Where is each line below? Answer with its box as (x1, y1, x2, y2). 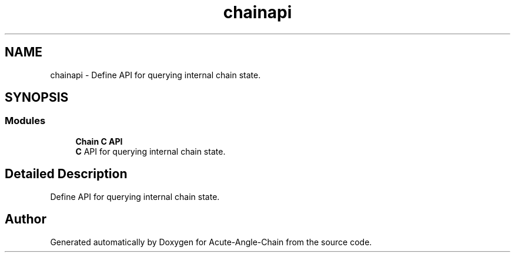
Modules (5, 115, 46, 127)
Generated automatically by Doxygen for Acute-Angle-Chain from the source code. (50, 236, 372, 247)
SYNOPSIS (5, 90, 69, 105)
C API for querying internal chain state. (75, 146, 226, 156)
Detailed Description (5, 166, 128, 182)
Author (5, 212, 46, 227)
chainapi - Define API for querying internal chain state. (50, 69, 261, 80)
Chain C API (75, 136, 123, 146)
